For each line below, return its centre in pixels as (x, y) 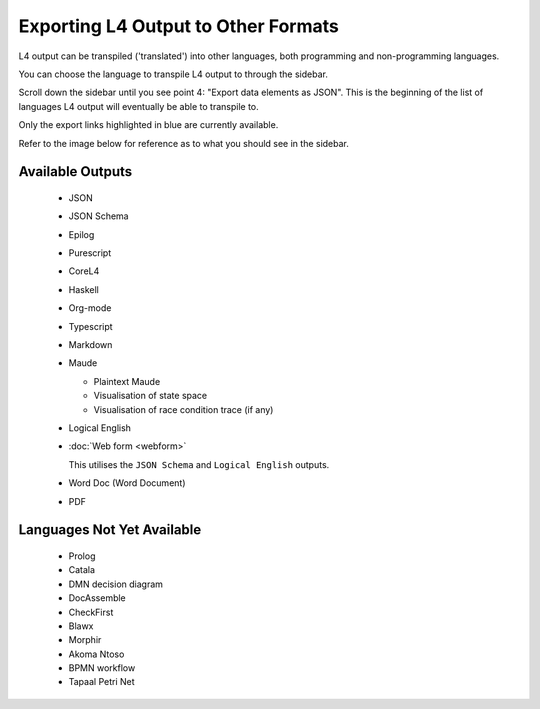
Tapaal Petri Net (101, 682)
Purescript (90, 253)
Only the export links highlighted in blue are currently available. (148, 125)
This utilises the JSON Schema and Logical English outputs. (199, 464)
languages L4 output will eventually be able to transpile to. (138, 106)
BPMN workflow (102, 668)
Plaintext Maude (127, 381)
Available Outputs (75, 171)
